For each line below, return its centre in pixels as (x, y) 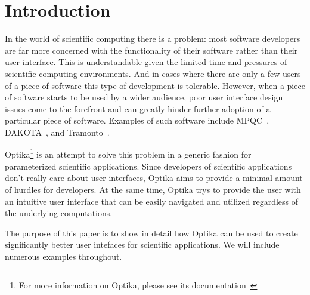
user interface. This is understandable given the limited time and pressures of (146, 62)
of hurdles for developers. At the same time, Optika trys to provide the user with (153, 189)
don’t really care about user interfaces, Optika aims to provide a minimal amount (154, 178)
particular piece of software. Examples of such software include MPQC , (137, 120)
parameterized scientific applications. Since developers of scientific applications (148, 166)
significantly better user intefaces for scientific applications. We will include (142, 245)
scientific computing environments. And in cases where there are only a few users (153, 73)
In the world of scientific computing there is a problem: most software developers (153, 39)
